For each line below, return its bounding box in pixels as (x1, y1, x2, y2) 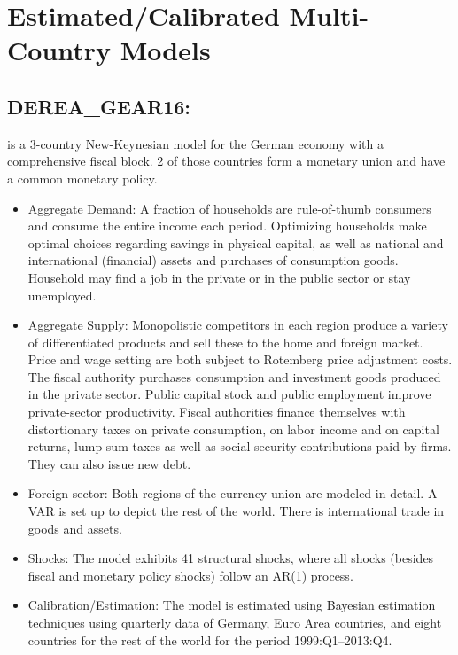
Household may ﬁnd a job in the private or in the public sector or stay (27, 268, 411, 286)
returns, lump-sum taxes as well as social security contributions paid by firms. (27, 437, 452, 456)
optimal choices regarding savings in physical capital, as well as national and (27, 233, 444, 252)
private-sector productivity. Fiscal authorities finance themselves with (27, 402, 406, 421)
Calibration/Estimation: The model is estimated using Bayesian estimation (27, 596, 436, 614)
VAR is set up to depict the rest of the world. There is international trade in (27, 502, 445, 520)
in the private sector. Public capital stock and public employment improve (27, 385, 431, 403)
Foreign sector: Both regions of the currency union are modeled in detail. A (27, 484, 438, 503)
